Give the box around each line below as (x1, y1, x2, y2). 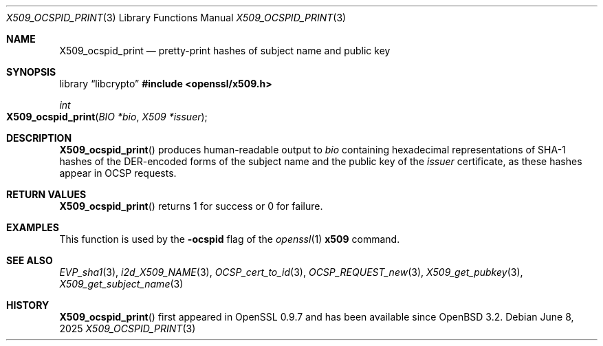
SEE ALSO (6, 255, 53, 266)
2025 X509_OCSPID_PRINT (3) (59, 323, 196, 334)
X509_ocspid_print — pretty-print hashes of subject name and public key (59, 45, 391, 56)
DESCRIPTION (6, 132, 72, 144)
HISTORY (6, 299, 50, 311)
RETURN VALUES (6, 188, 87, 200)
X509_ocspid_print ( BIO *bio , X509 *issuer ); (6, 111, 208, 122)
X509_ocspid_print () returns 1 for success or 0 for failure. (59, 200, 323, 212)
